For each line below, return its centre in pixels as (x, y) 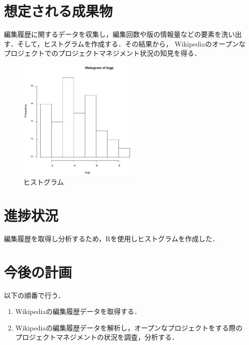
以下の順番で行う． (34, 295)
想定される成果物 (58, 11)
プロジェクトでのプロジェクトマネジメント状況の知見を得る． (102, 53)
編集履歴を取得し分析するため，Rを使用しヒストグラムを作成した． (112, 238)
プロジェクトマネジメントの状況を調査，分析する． (97, 337)
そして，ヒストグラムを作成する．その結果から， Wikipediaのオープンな (131, 43)
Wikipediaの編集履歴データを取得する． (78, 311)
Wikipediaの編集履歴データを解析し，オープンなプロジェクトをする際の (129, 327)
